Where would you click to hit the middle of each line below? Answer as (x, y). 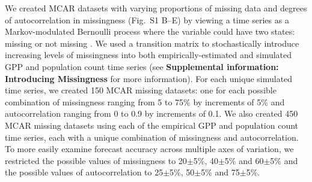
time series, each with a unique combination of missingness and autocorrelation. (152, 137)
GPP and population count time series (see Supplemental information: (142, 66)
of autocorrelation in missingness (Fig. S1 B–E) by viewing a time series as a (147, 19)
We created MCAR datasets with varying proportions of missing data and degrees (156, 8)
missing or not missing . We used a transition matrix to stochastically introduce (152, 43)
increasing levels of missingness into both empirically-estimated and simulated (148, 55)
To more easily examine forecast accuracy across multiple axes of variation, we (149, 149)
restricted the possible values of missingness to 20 (96, 160)
